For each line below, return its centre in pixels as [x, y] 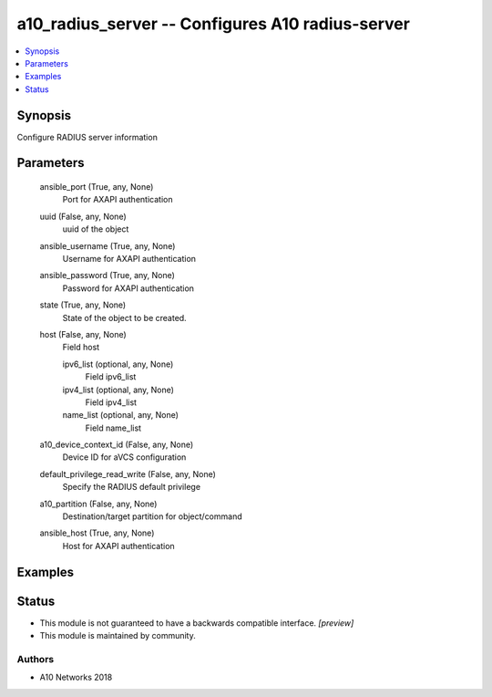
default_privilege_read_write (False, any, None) [128, 473]
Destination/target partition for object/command [152, 516]
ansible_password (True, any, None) [107, 276]
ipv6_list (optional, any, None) [118, 364]
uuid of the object [96, 229]
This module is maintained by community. [118, 636]
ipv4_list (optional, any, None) [118, 390]
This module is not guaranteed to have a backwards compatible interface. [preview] [197, 623]
